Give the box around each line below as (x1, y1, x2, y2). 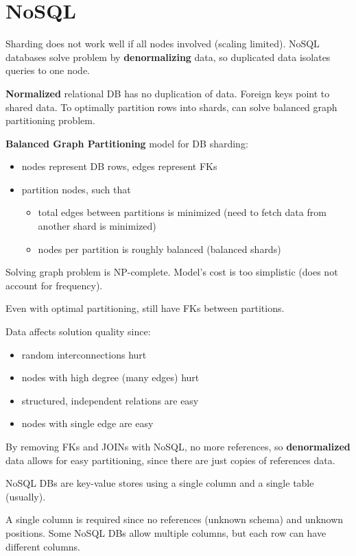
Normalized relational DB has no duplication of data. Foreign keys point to (5, 86, 330, 100)
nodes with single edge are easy (21, 416, 154, 431)
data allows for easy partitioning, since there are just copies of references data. (5, 452, 335, 467)
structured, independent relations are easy (21, 393, 199, 407)
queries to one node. (5, 63, 91, 77)
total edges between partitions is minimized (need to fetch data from (38, 205, 327, 219)
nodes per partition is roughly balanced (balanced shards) (38, 241, 281, 256)
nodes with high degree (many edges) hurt (21, 370, 200, 385)
